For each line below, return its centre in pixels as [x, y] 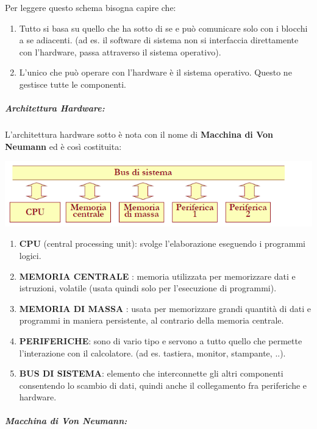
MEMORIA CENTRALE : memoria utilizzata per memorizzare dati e [157, 276]
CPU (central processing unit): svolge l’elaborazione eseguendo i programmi [162, 243]
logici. [30, 255]
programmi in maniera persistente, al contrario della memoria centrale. [151, 320]
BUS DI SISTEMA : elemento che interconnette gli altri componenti [151, 373]
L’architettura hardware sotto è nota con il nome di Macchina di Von [139, 134]
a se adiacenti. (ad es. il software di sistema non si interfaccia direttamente [159, 40]
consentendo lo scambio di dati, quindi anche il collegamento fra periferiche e [163, 385]
